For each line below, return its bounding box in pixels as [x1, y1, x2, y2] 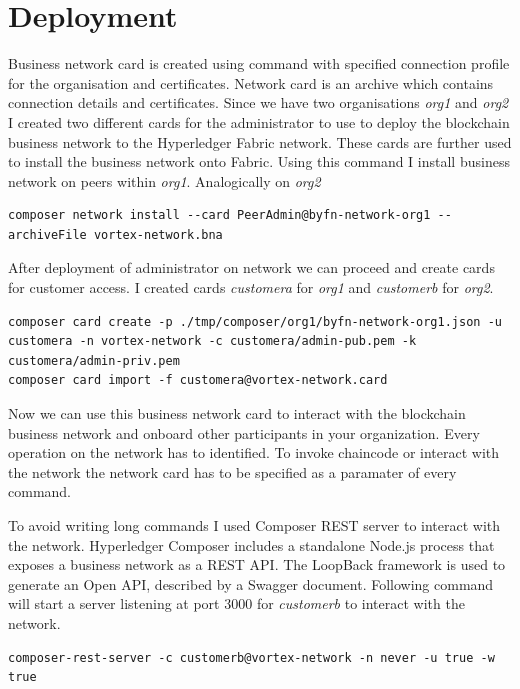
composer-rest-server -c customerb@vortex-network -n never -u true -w [8, 650, 495, 665]
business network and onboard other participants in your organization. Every [8, 422, 480, 443]
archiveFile [8, 227, 87, 242]
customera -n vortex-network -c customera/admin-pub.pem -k [8, 334, 417, 349]
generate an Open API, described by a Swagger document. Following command [8, 573, 494, 594]
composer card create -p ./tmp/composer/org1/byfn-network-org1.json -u [8, 314, 502, 329]
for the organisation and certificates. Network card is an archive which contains [8, 72, 494, 93]
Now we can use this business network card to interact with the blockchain [8, 403, 466, 424]
